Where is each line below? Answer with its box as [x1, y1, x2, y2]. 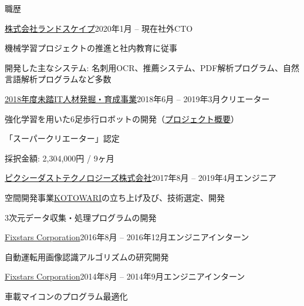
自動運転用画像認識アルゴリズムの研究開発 [5, 250, 169, 263]
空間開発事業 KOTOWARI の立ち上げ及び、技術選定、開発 [5, 191, 225, 203]
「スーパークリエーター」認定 [5, 132, 120, 144]
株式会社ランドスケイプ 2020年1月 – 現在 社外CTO [5, 22, 193, 34]
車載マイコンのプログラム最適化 [5, 290, 128, 302]
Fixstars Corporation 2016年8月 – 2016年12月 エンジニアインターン [5, 231, 249, 243]
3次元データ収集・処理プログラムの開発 [5, 211, 157, 223]
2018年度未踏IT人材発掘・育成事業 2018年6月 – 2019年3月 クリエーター [5, 92, 270, 105]
